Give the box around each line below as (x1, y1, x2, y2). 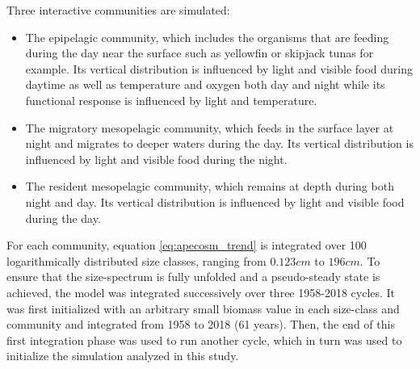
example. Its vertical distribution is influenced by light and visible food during (25, 60, 414, 77)
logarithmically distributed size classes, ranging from (6, 252, 267, 269)
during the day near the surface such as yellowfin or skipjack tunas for (25, 44, 374, 61)
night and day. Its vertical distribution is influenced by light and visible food (25, 193, 405, 210)
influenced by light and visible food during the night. (25, 150, 288, 167)
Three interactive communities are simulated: (6, 2, 230, 18)
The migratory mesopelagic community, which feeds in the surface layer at (25, 119, 394, 136)
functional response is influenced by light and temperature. (25, 91, 317, 108)
